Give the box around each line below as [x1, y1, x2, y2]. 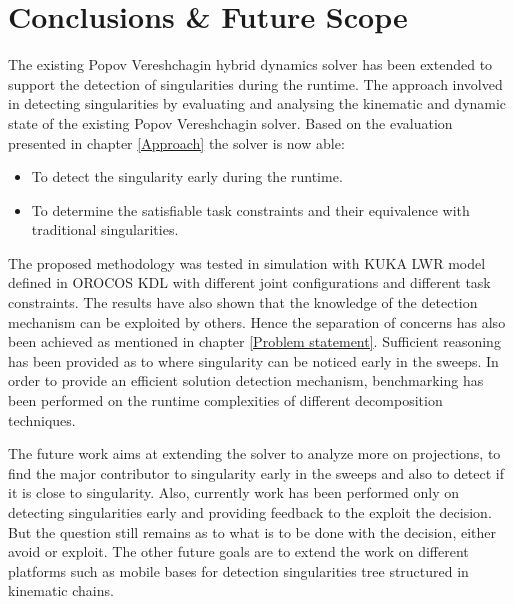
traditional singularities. [31, 219, 179, 240]
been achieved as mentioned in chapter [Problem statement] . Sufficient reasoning [8, 331, 501, 352]
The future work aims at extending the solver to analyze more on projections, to [8, 443, 501, 464]
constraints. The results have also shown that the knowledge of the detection [8, 292, 478, 313]
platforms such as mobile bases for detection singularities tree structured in [8, 560, 469, 581]
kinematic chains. [8, 580, 114, 601]
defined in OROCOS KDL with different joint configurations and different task [8, 272, 491, 293]
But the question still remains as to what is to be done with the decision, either [8, 521, 496, 542]
